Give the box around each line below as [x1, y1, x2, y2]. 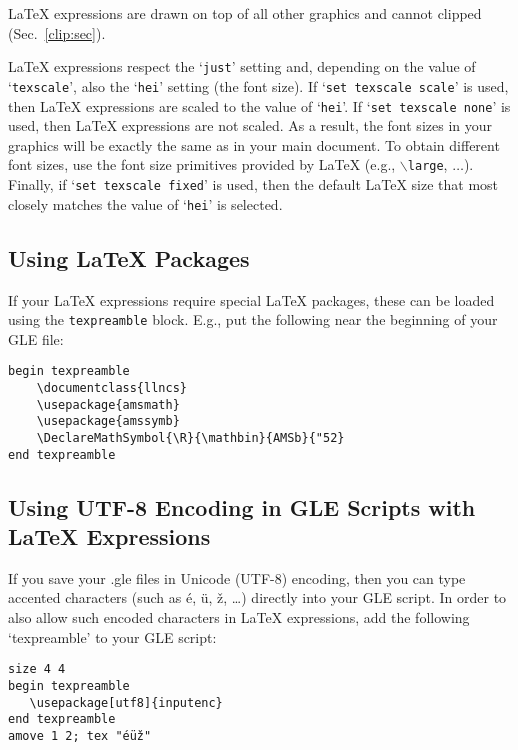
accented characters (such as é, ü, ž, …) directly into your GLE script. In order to [8, 587, 507, 608]
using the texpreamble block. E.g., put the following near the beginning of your [8, 309, 498, 330]
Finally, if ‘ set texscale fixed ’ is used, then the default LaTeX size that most [8, 174, 499, 194]
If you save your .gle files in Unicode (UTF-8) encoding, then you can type [8, 567, 466, 588]
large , [407, 154, 448, 175]
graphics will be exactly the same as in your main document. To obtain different [8, 134, 500, 155]
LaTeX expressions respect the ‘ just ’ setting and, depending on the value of [8, 56, 476, 77]
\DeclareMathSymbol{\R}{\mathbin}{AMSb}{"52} [36, 430, 345, 445]
